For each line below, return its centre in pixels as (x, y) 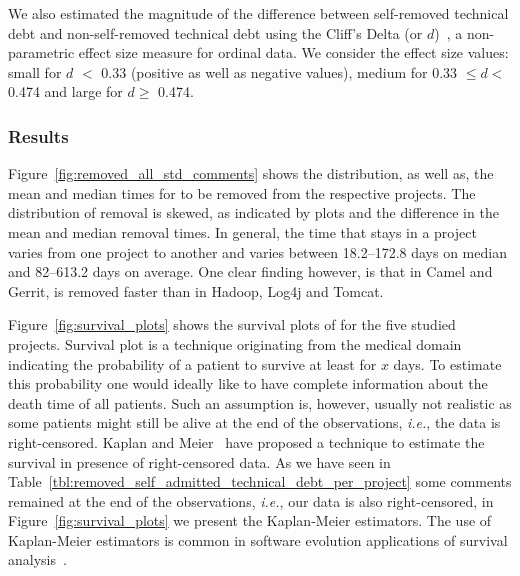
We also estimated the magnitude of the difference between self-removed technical (258, 13)
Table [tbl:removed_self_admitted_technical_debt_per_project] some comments (260, 481)
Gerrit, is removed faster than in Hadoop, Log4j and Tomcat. (196, 290)
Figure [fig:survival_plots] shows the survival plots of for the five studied (232, 324)
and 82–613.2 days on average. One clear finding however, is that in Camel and (250, 271)
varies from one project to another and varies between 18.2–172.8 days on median (257, 251)
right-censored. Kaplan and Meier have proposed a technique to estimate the (246, 441)
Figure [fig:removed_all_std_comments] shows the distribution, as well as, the (251, 173)
